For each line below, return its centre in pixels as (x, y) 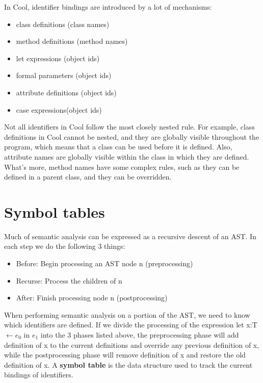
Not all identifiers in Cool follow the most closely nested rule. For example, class (129, 127)
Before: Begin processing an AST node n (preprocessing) (104, 263)
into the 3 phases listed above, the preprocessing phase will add (140, 335)
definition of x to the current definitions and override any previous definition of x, (132, 344)
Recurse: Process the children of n (69, 280)
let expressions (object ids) (58, 58)
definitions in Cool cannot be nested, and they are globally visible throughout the (132, 136)
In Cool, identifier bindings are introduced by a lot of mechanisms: (108, 7)
